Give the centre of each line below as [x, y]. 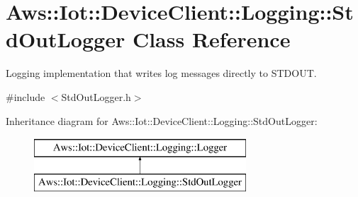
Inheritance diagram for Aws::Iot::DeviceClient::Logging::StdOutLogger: [162, 120]
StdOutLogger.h [96, 96]
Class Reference [211, 39]
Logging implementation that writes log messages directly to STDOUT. [161, 73]
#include [26, 96]
